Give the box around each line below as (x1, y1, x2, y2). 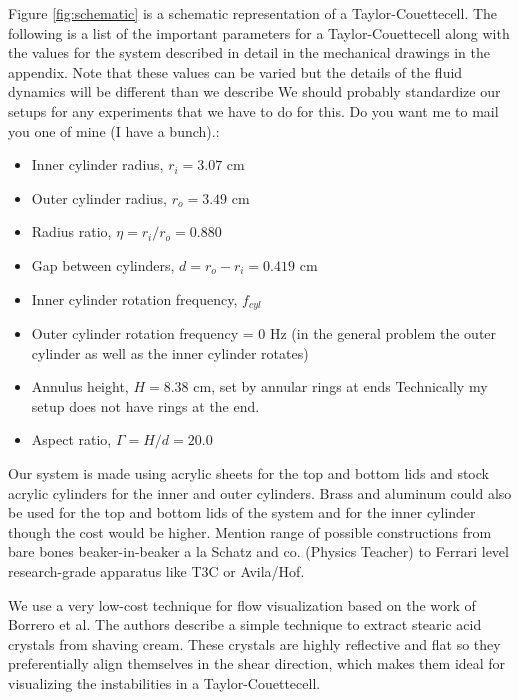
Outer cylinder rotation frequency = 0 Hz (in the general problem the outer (31, 322, 497, 343)
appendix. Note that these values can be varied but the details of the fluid (8, 61, 463, 82)
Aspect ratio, (31, 429, 112, 450)
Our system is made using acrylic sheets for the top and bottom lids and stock (8, 462, 489, 483)
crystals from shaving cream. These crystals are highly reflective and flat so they (8, 633, 501, 654)
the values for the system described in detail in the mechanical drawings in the (8, 42, 490, 63)
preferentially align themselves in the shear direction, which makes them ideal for (8, 653, 506, 674)
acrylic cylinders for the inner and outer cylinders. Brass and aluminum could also (8, 482, 512, 503)
